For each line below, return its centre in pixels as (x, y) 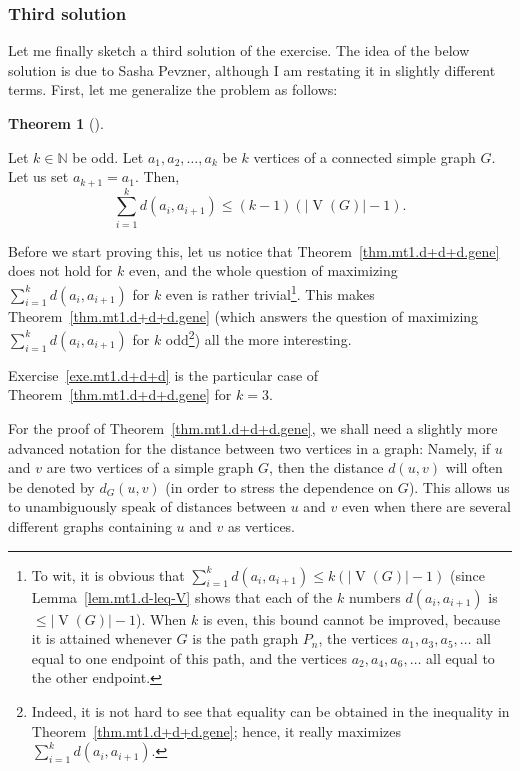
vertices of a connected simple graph (364, 156)
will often (474, 467)
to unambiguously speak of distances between (147, 506)
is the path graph (245, 638)
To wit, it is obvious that (108, 574)
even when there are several (426, 506)
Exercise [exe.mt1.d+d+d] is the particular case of (163, 374)
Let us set (38, 176)
